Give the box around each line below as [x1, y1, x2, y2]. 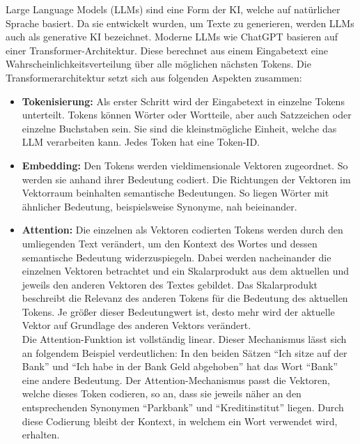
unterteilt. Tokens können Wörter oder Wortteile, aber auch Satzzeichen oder [22, 107, 352, 122]
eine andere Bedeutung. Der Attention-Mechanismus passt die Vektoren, [22, 372, 330, 387]
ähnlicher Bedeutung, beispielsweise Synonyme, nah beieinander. [22, 199, 297, 213]
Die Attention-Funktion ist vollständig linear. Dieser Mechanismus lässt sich [22, 332, 347, 346]
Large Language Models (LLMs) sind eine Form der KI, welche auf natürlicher [6, 2, 341, 16]
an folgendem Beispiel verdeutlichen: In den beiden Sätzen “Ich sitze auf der [22, 345, 347, 360]
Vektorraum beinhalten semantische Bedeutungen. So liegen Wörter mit [22, 185, 329, 200]
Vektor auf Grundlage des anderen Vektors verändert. [22, 318, 251, 332]
